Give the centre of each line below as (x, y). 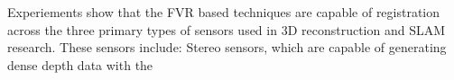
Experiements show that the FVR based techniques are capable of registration (224, 12)
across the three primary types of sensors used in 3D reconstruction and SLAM (227, 29)
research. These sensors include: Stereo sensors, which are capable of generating (227, 47)
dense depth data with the (80, 64)
